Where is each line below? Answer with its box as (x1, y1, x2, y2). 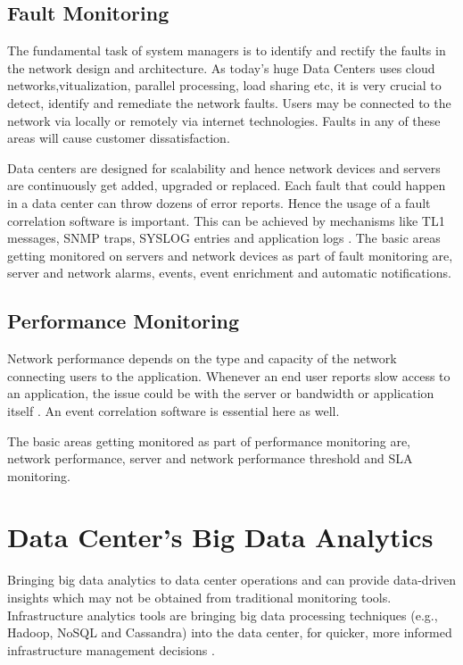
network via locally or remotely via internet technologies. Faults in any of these (7, 111, 441, 129)
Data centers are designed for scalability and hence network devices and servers (7, 158, 441, 177)
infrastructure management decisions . (7, 640, 215, 659)
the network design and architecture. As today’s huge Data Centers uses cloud (7, 58, 435, 77)
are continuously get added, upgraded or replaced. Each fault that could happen (7, 176, 446, 195)
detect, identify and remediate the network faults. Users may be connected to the (7, 93, 451, 112)
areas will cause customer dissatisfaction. (7, 129, 230, 147)
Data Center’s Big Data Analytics (7, 519, 434, 555)
